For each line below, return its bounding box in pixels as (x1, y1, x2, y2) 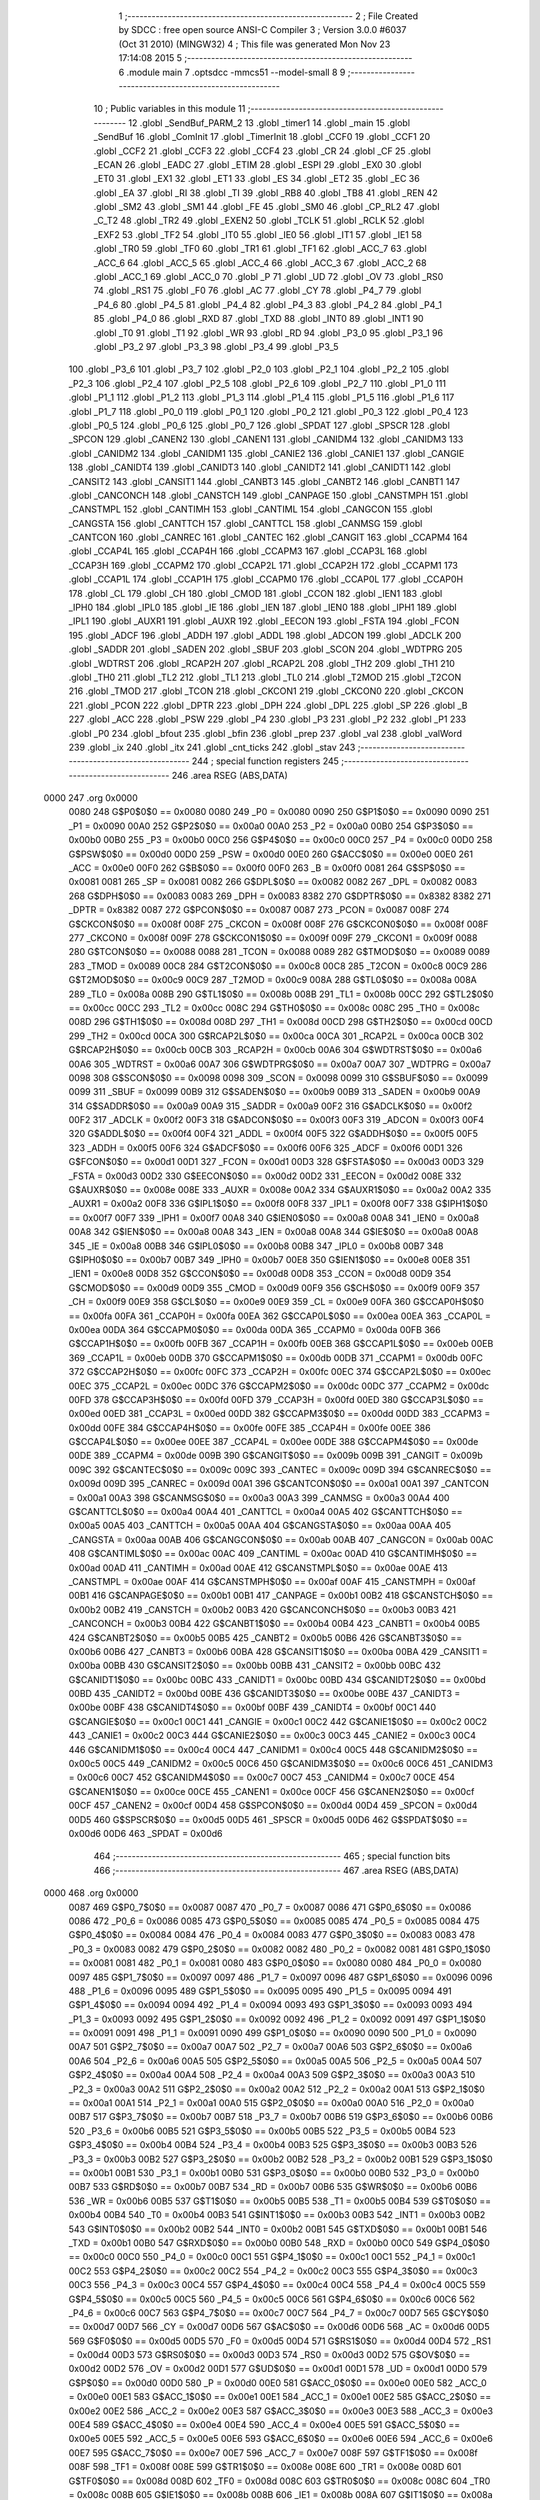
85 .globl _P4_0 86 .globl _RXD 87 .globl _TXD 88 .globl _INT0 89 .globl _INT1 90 (93, 313, 424, 325)
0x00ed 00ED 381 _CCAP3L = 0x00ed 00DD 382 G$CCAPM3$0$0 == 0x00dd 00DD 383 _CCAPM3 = (68, 1408, 491, 1420)
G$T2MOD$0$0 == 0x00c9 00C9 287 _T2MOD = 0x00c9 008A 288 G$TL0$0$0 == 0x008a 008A (68, 974, 477, 986)
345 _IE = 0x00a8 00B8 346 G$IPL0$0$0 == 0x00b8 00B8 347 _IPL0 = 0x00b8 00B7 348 (68, 1240, 444, 1252)
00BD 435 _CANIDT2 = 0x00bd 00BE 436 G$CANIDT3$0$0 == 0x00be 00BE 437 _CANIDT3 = (68, 1688, 461, 1700)
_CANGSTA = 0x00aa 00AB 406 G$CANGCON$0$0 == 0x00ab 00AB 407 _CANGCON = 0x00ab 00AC (68, 1533, 494, 1545)
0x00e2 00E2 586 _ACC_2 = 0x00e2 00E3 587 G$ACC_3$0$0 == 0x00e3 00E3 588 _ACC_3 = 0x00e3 (68, 2405, 494, 2417)
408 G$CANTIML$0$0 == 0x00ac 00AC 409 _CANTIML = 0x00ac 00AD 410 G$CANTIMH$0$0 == (68, 1548, 478, 1560)
